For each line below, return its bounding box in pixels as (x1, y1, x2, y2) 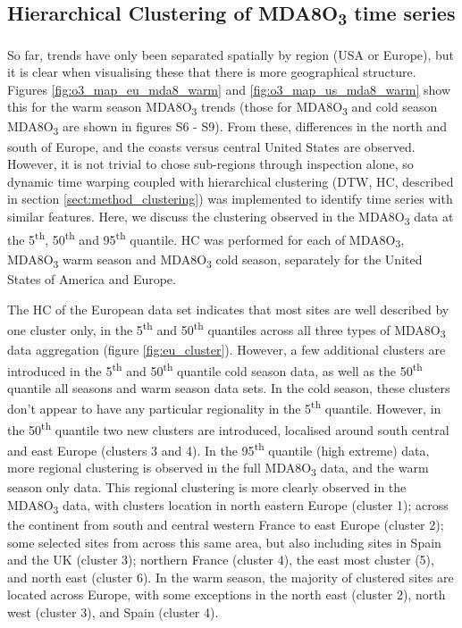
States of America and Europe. (7, 269, 176, 288)
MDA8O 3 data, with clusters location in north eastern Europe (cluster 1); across (7, 495, 449, 516)
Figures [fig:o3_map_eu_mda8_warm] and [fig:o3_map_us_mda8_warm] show (7, 80, 451, 98)
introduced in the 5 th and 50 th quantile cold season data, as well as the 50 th (7, 358, 423, 380)
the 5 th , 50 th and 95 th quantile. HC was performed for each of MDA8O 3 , (7, 228, 405, 251)
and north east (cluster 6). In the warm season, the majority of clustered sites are (7, 567, 454, 586)
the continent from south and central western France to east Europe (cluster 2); (7, 515, 444, 533)
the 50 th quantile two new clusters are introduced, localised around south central (7, 417, 449, 439)
